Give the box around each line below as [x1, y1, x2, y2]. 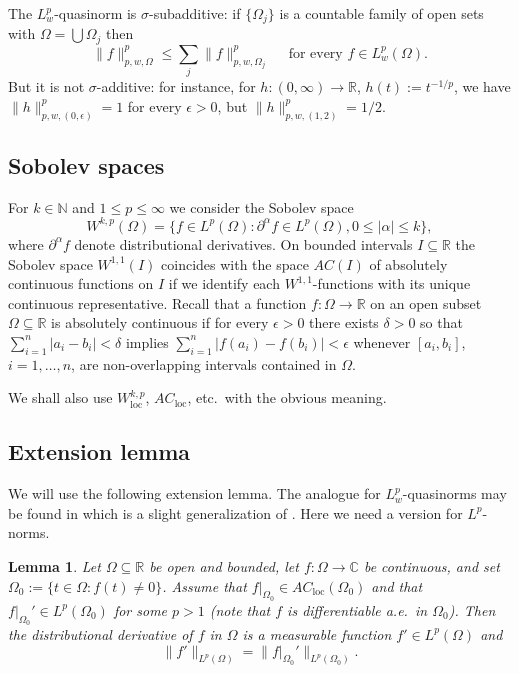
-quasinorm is [54, 3, 137, 23]
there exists [309, 312, 379, 333]
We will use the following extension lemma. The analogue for [8, 483, 381, 504]
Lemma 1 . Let [8, 555, 101, 576]
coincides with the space [161, 253, 309, 274]
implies [125, 331, 169, 352]
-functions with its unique [312, 273, 471, 294]
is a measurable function [242, 623, 392, 644]
